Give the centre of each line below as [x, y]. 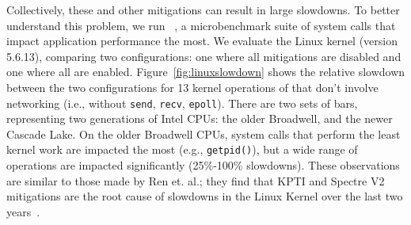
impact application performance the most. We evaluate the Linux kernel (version [202, 41]
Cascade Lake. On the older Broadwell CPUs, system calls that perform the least [204, 133]
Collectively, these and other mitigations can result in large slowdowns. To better [203, 10]
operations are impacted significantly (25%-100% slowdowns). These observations [203, 165]
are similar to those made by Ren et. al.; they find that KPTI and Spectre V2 [196, 180]
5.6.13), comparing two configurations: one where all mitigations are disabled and [204, 56]
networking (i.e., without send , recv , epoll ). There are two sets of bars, [182, 103]
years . [23, 211]
